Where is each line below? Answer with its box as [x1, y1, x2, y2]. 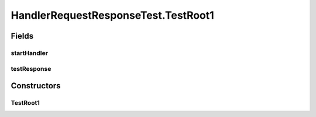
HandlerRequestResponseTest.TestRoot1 [11, 9, 215, 22]
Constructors [11, 81, 61, 91]
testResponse [11, 64, 51, 73]
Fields [11, 31, 34, 41]
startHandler [11, 49, 48, 57]
